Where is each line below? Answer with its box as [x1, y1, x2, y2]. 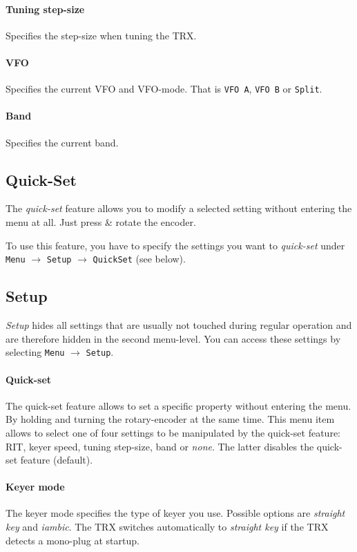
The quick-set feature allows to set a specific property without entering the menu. [6, 398, 351, 412]
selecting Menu [6, 345, 65, 359]
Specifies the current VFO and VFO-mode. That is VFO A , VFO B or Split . [6, 82, 322, 96]
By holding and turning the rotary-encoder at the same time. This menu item [6, 412, 335, 426]
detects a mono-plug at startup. [6, 533, 139, 547]
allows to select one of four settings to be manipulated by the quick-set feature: [6, 425, 340, 439]
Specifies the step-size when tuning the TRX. [6, 28, 197, 42]
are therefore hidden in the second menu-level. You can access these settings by [6, 331, 341, 345]
